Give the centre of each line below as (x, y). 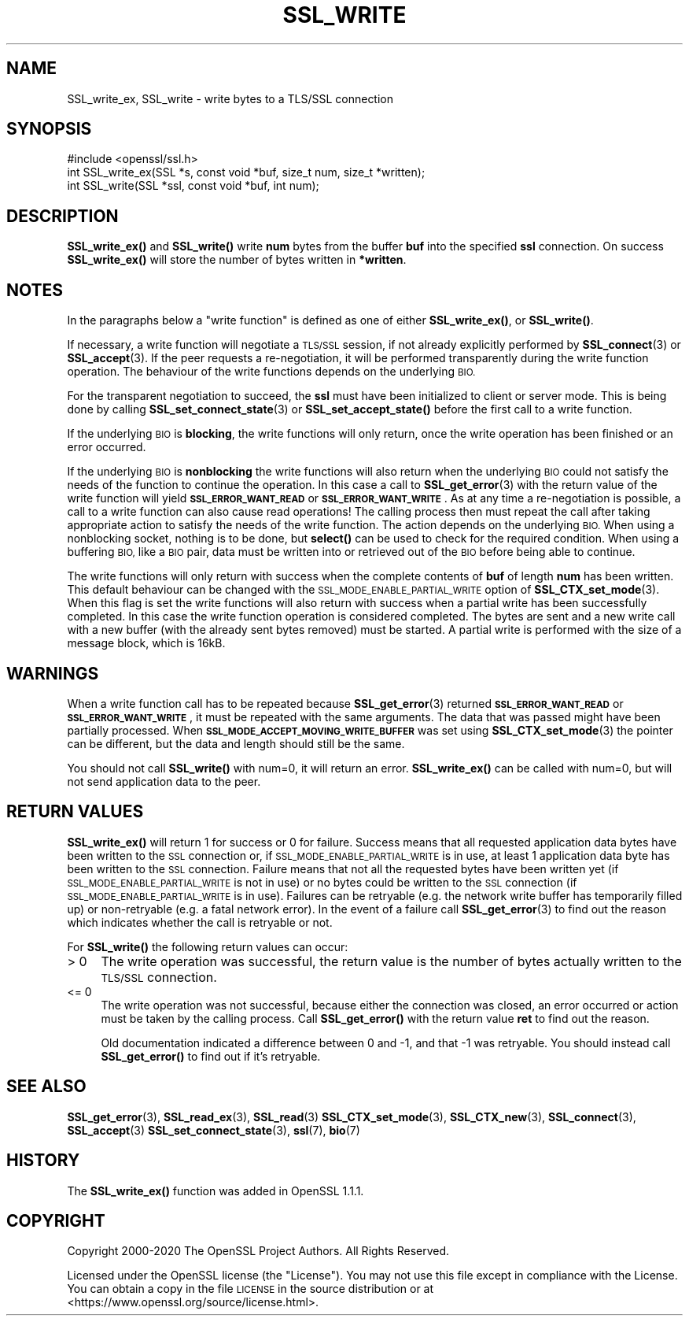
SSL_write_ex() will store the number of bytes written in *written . (237, 260)
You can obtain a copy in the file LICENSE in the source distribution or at (251, 1289)
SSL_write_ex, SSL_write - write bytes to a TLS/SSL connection (230, 98)
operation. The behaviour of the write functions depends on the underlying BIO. (271, 372)
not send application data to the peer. (164, 781)
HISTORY (43, 1161)
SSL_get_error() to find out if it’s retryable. (211, 1056)
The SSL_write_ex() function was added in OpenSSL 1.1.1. (216, 1191)
